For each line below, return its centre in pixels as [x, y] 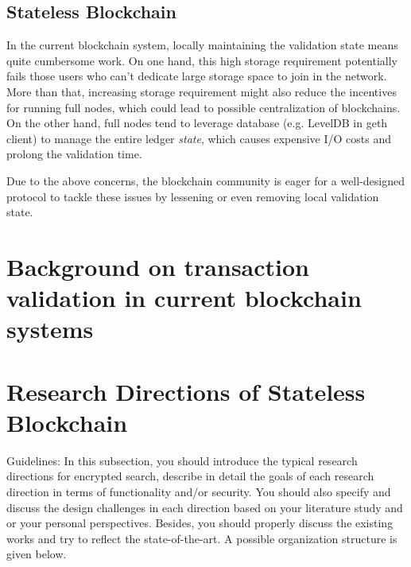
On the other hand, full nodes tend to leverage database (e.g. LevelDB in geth [197, 123]
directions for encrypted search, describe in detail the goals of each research [190, 476]
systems [50, 329]
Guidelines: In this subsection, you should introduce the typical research [182, 460]
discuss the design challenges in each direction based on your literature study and [205, 507]
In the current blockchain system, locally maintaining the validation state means [202, 45]
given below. [37, 554]
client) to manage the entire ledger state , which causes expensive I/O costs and [199, 138]
